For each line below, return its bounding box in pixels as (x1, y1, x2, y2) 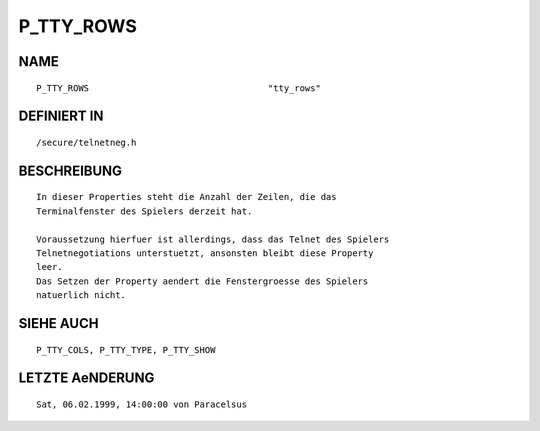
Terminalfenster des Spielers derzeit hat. (36, 205, 253, 217)
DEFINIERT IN (18, 108, 104, 125)
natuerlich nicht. (36, 290, 127, 301)
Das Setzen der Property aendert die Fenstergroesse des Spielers (36, 275, 369, 287)
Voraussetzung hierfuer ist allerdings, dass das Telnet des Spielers (36, 233, 390, 245)
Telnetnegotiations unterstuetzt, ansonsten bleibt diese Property (36, 247, 374, 259)
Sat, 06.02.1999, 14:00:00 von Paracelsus (36, 398, 248, 410)
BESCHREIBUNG (18, 162, 123, 179)
